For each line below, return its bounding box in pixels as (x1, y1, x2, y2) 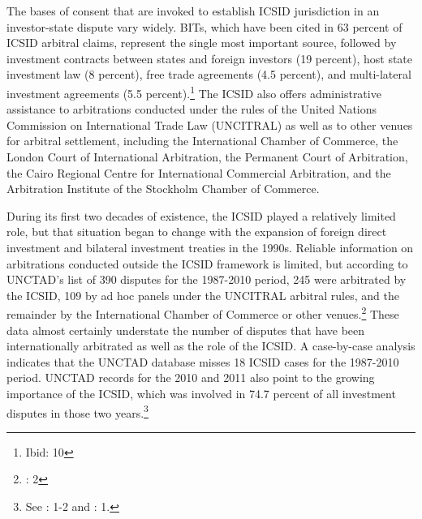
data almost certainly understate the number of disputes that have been (6, 321, 365, 338)
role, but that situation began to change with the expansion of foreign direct (6, 223, 387, 240)
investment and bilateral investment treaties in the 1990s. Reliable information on (6, 238, 414, 255)
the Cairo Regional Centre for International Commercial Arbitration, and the (6, 164, 391, 181)
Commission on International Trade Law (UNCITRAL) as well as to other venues (6, 116, 413, 133)
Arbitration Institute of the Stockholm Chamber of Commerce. (6, 180, 320, 197)
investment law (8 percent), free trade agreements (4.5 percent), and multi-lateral (6, 66, 411, 83)
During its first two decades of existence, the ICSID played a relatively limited (6, 207, 396, 224)
